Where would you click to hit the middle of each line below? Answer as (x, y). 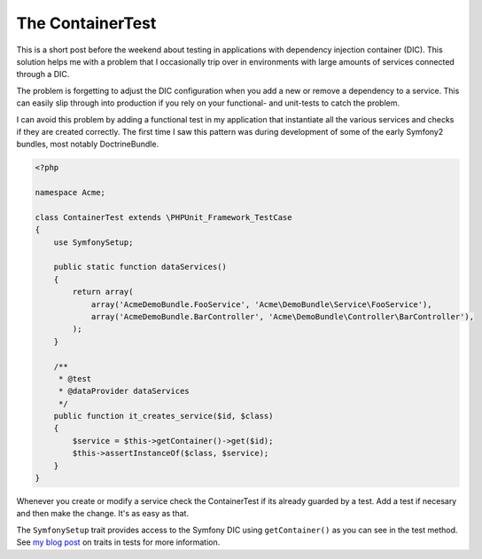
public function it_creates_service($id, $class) (163, 416)
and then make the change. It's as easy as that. (103, 514)
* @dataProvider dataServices (124, 391)
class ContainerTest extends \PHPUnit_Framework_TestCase (163, 217)
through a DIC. (43, 75)
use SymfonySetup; (93, 242)
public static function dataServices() (140, 267)
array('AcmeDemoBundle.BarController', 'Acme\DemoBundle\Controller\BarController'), (282, 316)
